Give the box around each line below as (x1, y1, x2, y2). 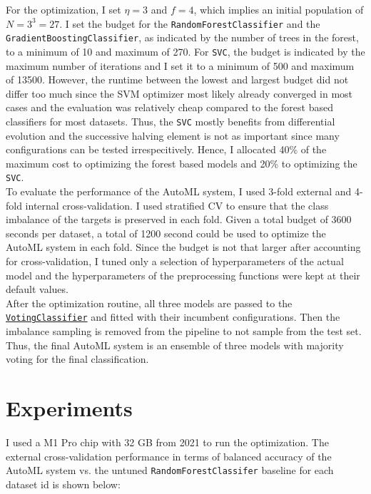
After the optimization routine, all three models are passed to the (6, 295, 293, 310)
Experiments (6, 393, 133, 422)
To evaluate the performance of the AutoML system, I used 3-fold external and (6, 184, 352, 199)
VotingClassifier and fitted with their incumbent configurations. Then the (6, 309, 340, 324)
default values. (6, 282, 68, 297)
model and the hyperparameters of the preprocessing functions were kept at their (6, 267, 360, 282)
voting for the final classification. (6, 351, 149, 366)
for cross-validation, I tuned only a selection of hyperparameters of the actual (6, 254, 344, 268)
